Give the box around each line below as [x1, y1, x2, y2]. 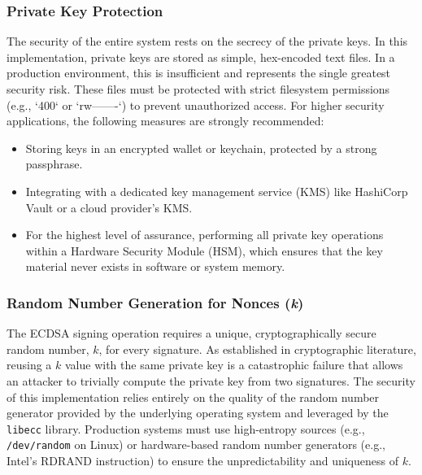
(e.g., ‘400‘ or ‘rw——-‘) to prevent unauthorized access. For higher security [7, 96, 385, 113]
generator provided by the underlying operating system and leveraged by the [7, 404, 389, 421]
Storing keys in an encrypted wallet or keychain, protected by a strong [25, 139, 377, 156]
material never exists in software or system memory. [25, 258, 285, 275]
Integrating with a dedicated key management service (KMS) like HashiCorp [25, 182, 408, 199]
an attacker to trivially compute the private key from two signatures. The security [7, 372, 415, 389]
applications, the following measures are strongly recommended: [7, 112, 324, 129]
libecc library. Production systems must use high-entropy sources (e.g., [7, 420, 365, 437]
